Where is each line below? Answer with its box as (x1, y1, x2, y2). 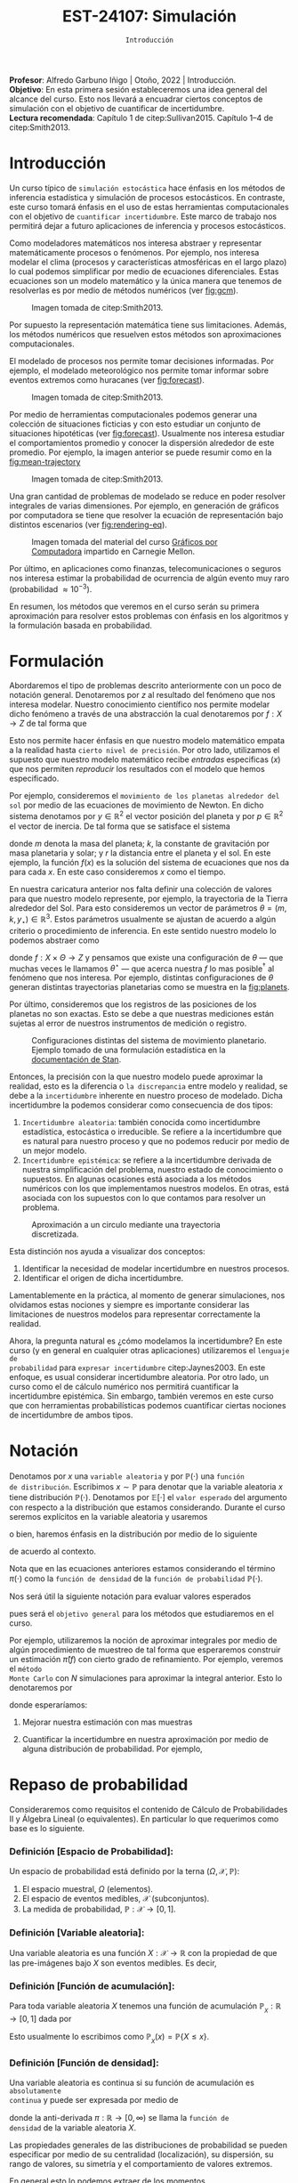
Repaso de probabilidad (9, 1774, 189, 1795)
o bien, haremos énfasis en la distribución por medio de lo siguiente (9, 1529, 258, 1539)
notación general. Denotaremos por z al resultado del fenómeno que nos (9, 690, 276, 701)
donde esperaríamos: (9, 1700, 88, 1710)
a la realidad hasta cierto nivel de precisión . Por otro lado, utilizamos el (9, 745, 280, 756)
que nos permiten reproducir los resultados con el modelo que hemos (9, 764, 265, 775)
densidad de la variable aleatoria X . (9, 2122, 136, 2133)
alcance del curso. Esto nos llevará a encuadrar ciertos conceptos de (9, 93, 263, 104)
